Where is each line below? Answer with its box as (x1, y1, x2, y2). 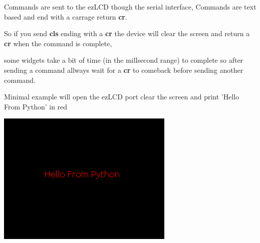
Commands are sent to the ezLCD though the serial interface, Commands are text (4, 2, 256, 12)
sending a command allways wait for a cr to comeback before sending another (4, 64, 243, 75)
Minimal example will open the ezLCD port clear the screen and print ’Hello (4, 91, 239, 102)
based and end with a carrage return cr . (4, 11, 127, 22)
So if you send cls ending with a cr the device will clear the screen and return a (4, 28, 250, 39)
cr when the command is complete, (4, 38, 112, 48)
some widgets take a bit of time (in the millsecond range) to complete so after (4, 55, 243, 65)
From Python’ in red (4, 101, 68, 111)
